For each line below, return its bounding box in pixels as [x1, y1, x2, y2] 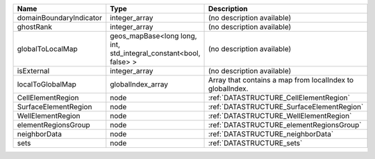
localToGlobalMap [17, 79, 76, 89]
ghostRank [17, 22, 52, 31]
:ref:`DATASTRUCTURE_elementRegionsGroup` [208, 120, 362, 129]
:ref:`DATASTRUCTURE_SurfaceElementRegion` [208, 102, 364, 111]
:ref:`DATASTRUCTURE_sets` [208, 138, 303, 148]
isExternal [17, 66, 50, 75]
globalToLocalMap [17, 44, 78, 53]
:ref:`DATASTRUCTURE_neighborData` [208, 129, 334, 138]
